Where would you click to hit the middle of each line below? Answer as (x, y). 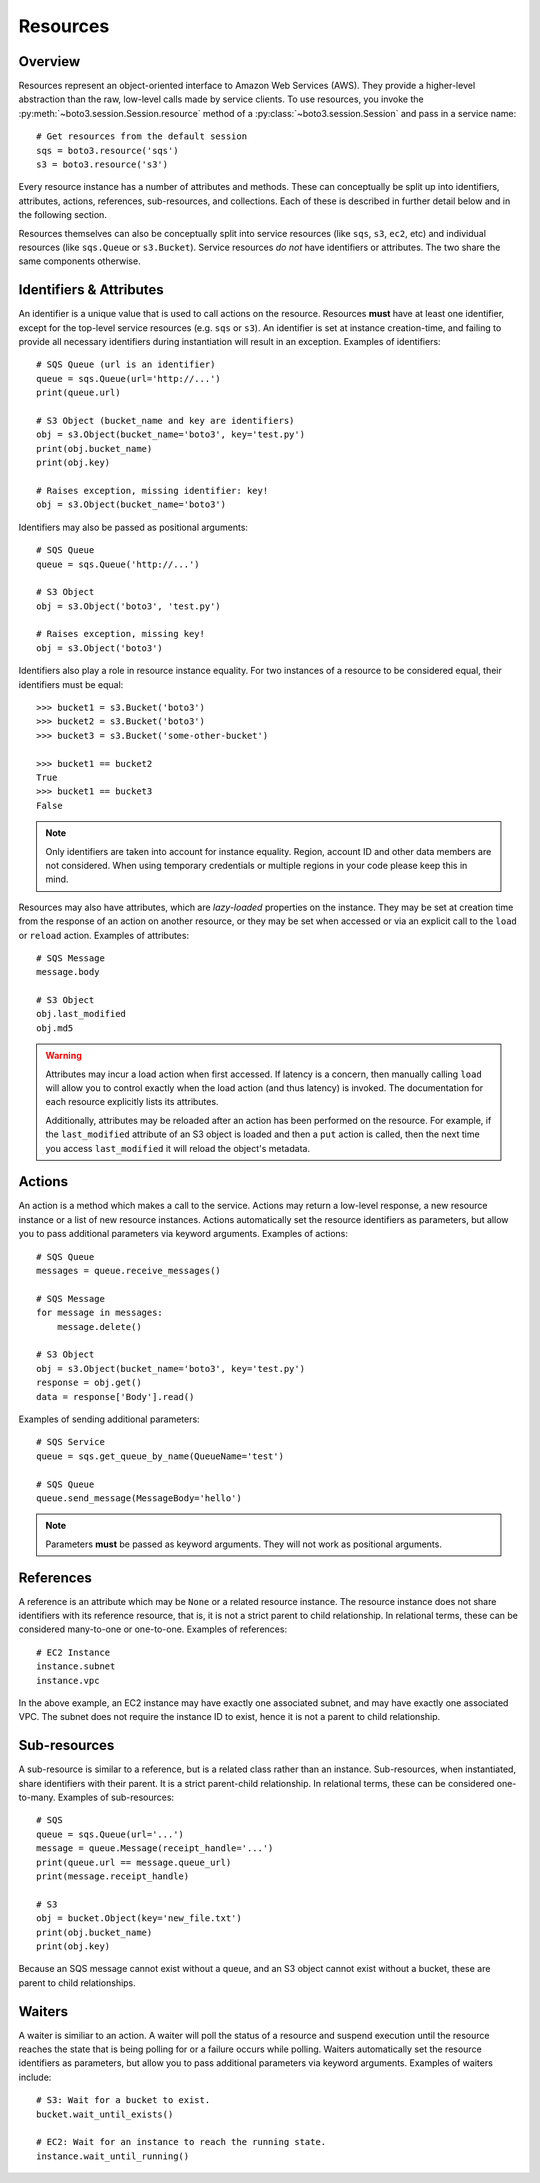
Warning (63, 1056)
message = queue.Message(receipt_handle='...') (155, 1848)
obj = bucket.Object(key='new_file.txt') (139, 1918)
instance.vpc (68, 1680)
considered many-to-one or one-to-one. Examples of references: (153, 1629)
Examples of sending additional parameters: (109, 1419)
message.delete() (99, 1326)
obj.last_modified (81, 1014)
